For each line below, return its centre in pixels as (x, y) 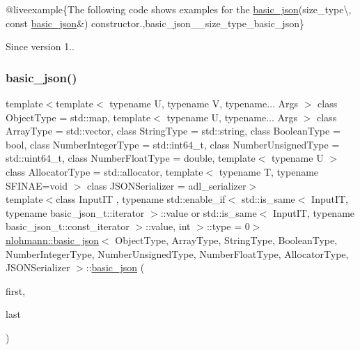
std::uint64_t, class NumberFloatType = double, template (131, 158)
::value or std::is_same (209, 212)
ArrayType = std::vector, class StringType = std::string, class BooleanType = (173, 131)
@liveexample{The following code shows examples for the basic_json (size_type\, (179, 9)
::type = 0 (228, 226)
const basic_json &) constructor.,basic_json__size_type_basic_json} (155, 23)
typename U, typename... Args (232, 117)
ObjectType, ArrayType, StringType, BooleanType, (226, 239)
